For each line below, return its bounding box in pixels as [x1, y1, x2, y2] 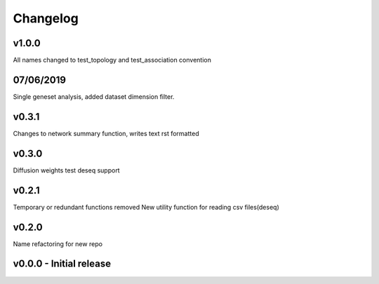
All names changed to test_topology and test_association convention [13, 56, 212, 65]
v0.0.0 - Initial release [13, 258, 112, 270]
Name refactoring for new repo [13, 239, 103, 248]
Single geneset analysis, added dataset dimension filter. [13, 92, 175, 101]
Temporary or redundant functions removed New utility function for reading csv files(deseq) [13, 203, 280, 211]
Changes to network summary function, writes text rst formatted [13, 129, 199, 137]
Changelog [13, 11, 79, 26]
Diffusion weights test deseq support [13, 165, 120, 175]
